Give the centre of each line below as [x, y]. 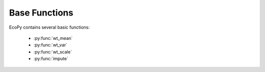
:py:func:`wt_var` [51, 45]
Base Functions [41, 13]
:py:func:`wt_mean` [53, 38]
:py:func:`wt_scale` [53, 52]
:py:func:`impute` [51, 59]
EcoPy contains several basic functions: [50, 27]
